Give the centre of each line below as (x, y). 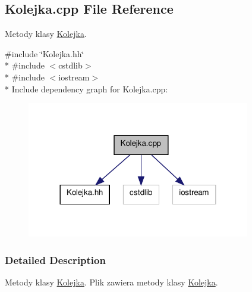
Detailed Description (55, 260)
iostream (74, 77)
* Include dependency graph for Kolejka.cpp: (86, 88)
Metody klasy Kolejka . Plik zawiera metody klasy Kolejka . (111, 282)
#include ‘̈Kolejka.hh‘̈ (45, 53)
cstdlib (70, 65)
